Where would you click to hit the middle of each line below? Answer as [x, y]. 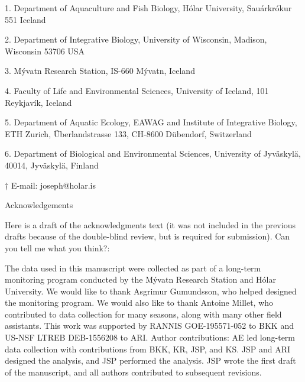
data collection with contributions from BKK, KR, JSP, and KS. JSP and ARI [148, 349]
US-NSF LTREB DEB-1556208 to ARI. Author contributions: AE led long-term [150, 337]
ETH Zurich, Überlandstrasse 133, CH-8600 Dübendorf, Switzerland [128, 133]
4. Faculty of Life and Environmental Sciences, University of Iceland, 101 [137, 90]
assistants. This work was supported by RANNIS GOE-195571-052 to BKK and [149, 326]
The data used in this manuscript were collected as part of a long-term [133, 268]
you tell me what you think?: [57, 247]
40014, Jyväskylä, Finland [52, 165]
